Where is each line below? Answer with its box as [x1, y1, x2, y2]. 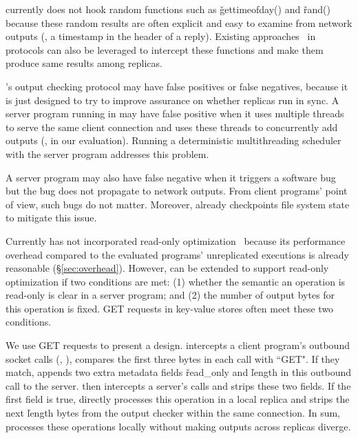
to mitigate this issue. [6, 210, 97, 225]
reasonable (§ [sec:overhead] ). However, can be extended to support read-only [6, 261, 329, 275]
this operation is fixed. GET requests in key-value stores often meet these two [6, 301, 334, 315]
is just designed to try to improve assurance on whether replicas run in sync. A [6, 92, 339, 107]
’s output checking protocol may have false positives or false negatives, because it [6, 79, 348, 93]
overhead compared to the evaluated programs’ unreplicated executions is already [6, 247, 350, 261]
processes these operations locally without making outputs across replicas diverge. [6, 419, 351, 433]
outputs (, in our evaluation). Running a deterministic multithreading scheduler [6, 133, 341, 148]
